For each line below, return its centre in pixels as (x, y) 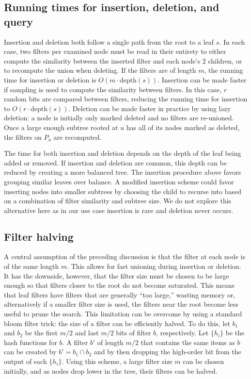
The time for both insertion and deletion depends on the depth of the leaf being (123, 153)
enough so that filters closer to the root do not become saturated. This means (119, 285)
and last (87, 333)
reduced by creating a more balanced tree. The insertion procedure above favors (123, 172)
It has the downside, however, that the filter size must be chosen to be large (117, 275)
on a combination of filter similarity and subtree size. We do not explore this (118, 201)
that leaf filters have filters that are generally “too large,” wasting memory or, (120, 294)
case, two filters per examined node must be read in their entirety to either (115, 51)
